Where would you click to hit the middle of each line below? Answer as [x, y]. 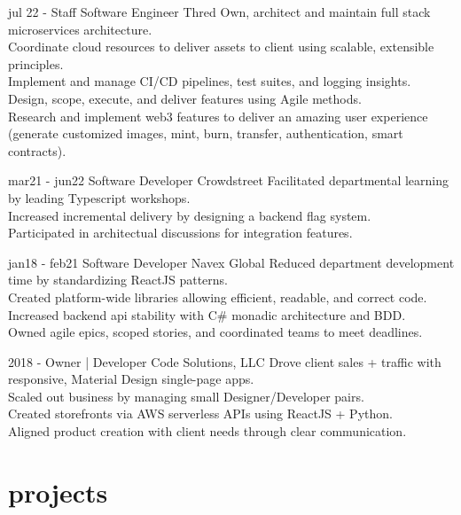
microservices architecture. [80, 29]
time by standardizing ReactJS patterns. [118, 280]
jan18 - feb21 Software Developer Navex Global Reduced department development [231, 262]
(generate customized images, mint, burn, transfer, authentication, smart [206, 133]
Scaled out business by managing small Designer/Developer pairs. [186, 396]
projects [58, 492]
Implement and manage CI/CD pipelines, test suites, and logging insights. [210, 81]
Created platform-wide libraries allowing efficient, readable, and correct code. [218, 297]
